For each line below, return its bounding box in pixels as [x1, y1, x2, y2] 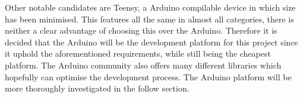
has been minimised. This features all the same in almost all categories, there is [5, 12, 294, 25]
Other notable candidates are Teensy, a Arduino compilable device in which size [5, 1, 296, 13]
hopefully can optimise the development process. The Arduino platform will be [5, 70, 292, 83]
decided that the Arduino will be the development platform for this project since [5, 35, 298, 48]
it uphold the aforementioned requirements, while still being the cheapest [5, 47, 271, 60]
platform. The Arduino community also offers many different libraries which [5, 58, 282, 71]
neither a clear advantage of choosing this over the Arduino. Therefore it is [5, 24, 277, 37]
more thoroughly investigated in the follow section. [5, 82, 190, 94]
